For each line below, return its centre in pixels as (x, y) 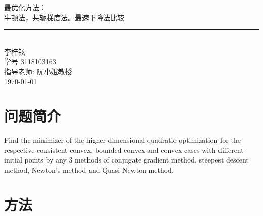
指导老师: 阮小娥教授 (38, 71)
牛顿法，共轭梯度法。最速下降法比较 (64, 17)
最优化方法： (25, 7)
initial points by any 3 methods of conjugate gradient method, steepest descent (126, 160)
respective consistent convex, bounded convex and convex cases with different (124, 150)
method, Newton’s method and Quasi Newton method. (89, 170)
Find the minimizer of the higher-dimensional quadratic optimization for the (122, 140)
